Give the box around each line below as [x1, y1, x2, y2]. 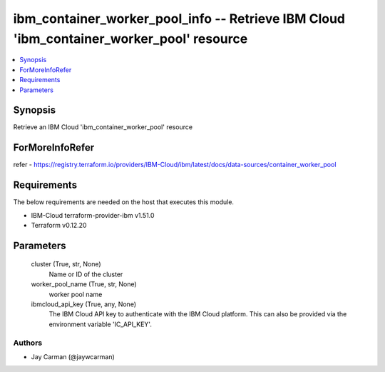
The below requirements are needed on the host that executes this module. [13, 198, 235, 206]
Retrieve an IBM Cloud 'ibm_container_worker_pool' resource [13, 123, 192, 131]
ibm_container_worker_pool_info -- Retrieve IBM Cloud [13, 11, 346, 26]
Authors [13, 338, 43, 348]
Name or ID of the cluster [48, 270, 123, 278]
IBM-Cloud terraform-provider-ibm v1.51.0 [31, 211, 155, 219]
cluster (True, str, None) [31, 260, 101, 268]
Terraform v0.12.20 [31, 221, 87, 230]
